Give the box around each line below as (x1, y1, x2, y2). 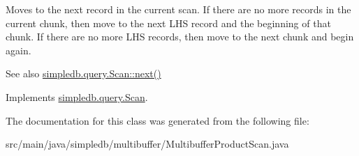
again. (6, 42, 31, 57)
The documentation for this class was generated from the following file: (6, 113, 309, 127)
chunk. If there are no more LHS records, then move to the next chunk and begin (6, 29, 354, 44)
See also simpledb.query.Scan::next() (6, 66, 161, 81)
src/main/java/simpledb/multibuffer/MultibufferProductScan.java (6, 136, 289, 151)
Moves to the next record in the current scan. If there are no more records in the (6, 2, 351, 16)
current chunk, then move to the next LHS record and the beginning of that (6, 15, 331, 30)
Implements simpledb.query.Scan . (6, 89, 148, 104)
